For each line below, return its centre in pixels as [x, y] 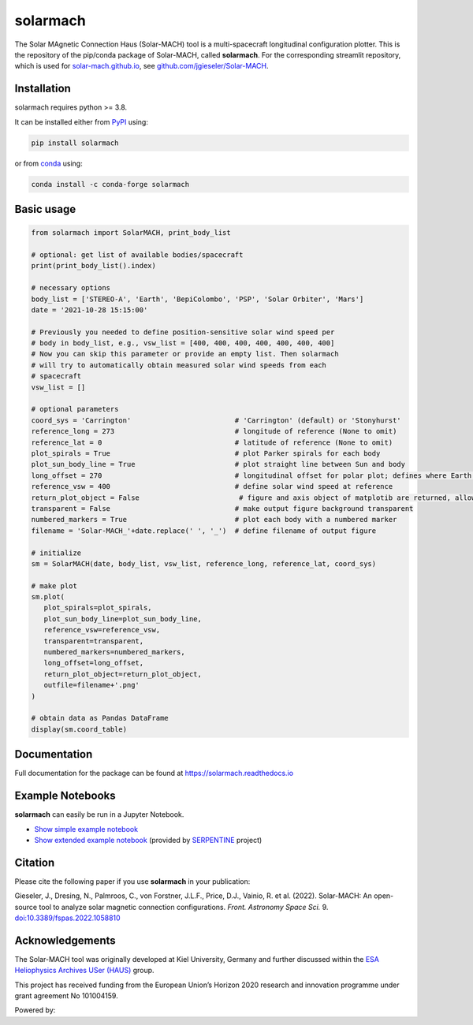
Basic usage [45, 209]
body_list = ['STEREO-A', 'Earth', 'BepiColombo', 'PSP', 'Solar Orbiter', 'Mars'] [197, 299]
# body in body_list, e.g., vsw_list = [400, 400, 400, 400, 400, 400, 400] [183, 343]
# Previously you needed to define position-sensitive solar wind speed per [183, 332]
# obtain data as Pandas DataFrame [100, 718]
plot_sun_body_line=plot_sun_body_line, [123, 619]
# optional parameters [75, 409]
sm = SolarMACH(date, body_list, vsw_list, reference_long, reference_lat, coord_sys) [204, 563]
